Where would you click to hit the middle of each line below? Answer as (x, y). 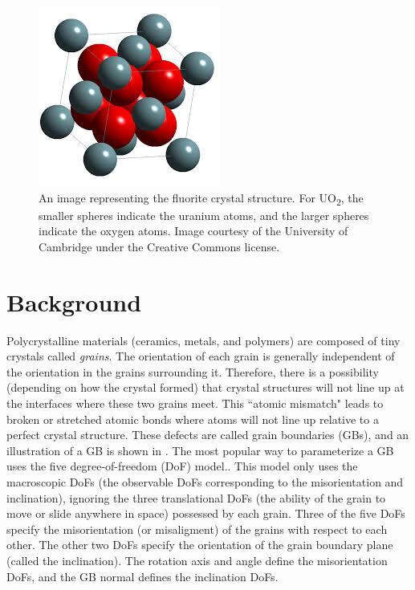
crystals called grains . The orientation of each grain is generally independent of (201, 356)
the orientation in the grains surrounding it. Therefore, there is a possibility (193, 371)
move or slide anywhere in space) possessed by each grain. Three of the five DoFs (206, 513)
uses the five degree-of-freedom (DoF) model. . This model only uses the (182, 466)
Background (74, 301)
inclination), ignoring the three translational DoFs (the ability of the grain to (196, 497)
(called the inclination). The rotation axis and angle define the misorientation (197, 560)
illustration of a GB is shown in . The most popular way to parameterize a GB (200, 450)
